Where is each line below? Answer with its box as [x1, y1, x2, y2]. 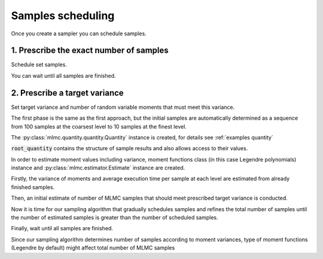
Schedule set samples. [11, 61, 67, 68]
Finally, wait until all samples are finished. [11, 225, 114, 232]
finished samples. [11, 183, 55, 191]
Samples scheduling [11, 9, 115, 22]
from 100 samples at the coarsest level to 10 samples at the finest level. [11, 123, 187, 130]
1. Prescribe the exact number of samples [11, 45, 169, 56]
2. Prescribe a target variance [11, 87, 124, 98]
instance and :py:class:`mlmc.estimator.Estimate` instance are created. [11, 164, 185, 172]
